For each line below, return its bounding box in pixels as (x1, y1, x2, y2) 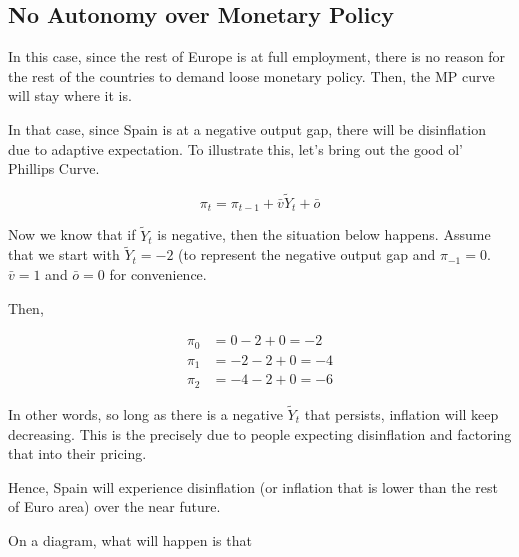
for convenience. (109, 264, 207, 285)
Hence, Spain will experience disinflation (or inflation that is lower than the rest (8, 476, 499, 497)
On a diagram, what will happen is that (8, 529, 252, 550)
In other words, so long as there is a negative (8, 403, 283, 424)
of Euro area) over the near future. (8, 496, 221, 517)
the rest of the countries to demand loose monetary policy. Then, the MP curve (8, 65, 495, 86)
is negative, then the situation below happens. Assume (157, 224, 491, 245)
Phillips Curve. (8, 158, 100, 179)
